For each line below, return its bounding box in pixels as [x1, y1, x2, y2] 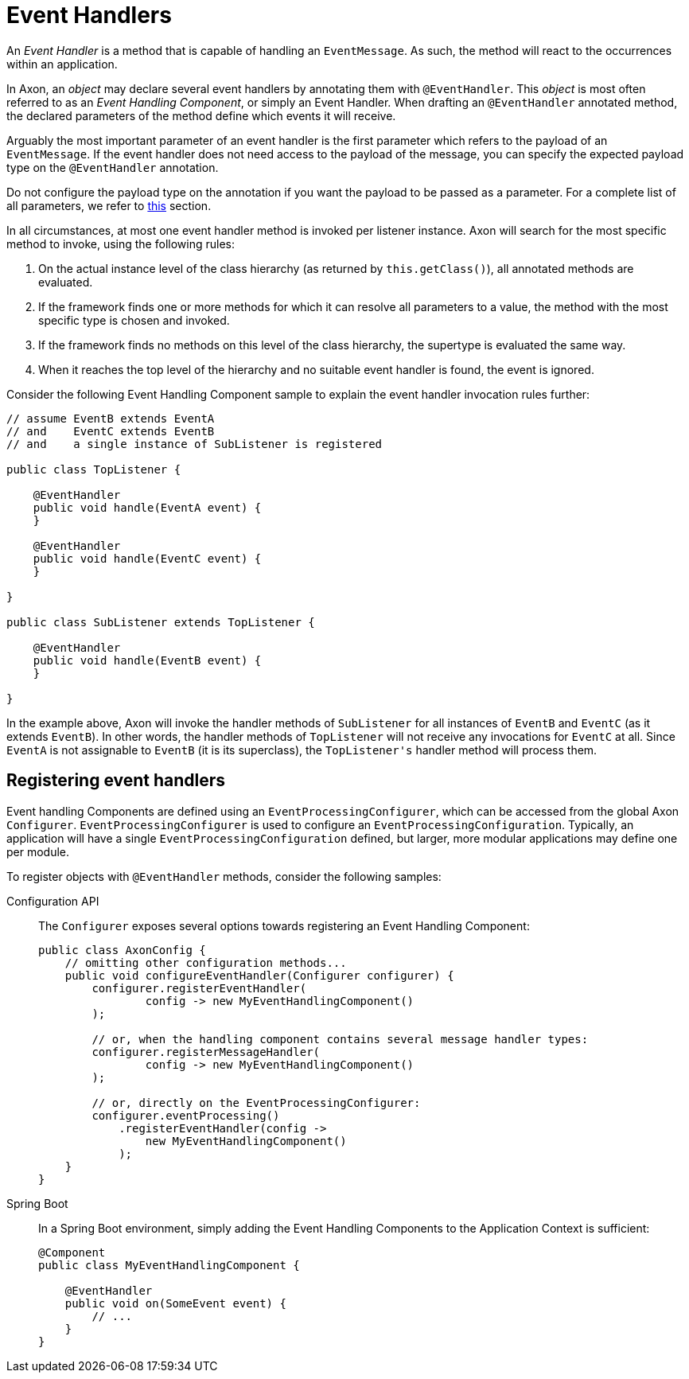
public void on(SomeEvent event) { [64, 1296, 286, 1310]
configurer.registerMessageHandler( [91, 1045, 321, 1058]
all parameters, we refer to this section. [6, 198, 212, 212]
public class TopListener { [6, 462, 181, 476]
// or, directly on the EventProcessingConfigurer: [91, 1096, 421, 1109]
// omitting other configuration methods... [64, 956, 347, 969]
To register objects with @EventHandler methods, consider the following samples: [6, 869, 442, 883]
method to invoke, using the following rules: [6, 236, 235, 251]
